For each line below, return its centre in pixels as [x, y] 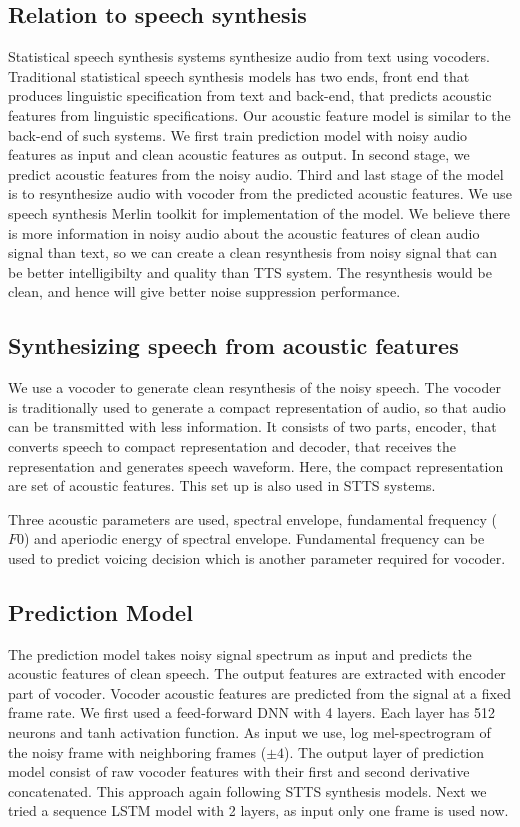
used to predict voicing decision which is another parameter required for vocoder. [257, 557]
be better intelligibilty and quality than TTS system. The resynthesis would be [250, 271]
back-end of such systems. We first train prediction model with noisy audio [238, 134]
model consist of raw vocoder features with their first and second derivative [239, 771]
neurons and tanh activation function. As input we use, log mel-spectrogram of [249, 732]
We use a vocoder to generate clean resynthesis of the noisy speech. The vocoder [254, 387]
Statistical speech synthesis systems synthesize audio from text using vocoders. [249, 56]
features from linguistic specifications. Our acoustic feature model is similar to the [259, 114]
